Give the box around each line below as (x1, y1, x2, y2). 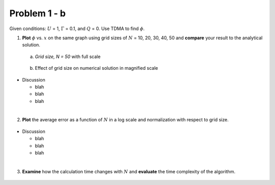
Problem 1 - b (9, 8, 66, 19)
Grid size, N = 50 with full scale (35, 54, 101, 60)
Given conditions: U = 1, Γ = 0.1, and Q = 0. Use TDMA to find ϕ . (9, 25, 145, 32)
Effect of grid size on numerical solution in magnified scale (35, 65, 158, 71)
